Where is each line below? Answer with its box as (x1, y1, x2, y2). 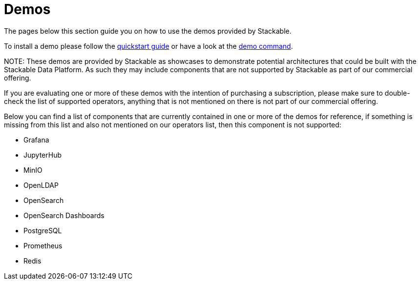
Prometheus (23, 241, 63, 250)
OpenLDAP (23, 181, 59, 189)
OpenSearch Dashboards (23, 211, 105, 220)
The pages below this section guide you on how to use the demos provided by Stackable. (4, 26, 292, 35)
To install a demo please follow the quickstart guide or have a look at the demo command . (4, 41, 293, 50)
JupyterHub (23, 150, 62, 159)
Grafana (23, 135, 49, 144)
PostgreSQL (23, 226, 62, 235)
